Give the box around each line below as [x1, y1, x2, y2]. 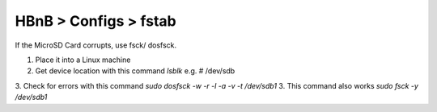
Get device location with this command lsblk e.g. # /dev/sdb [35, 66, 235, 76]
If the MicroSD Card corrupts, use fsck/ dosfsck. [15, 40, 177, 50]
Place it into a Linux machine [35, 55, 131, 64]
